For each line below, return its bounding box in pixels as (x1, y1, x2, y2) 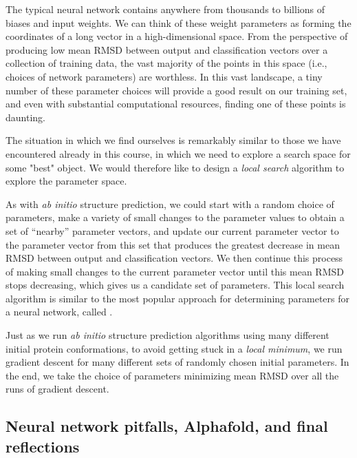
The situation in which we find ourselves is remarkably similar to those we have (6, 133, 341, 147)
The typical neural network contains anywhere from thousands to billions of (6, 2, 325, 16)
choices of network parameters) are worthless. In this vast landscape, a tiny (6, 69, 323, 83)
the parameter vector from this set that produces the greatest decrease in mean (6, 237, 340, 251)
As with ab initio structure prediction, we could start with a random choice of (6, 196, 334, 211)
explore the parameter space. (6, 174, 127, 188)
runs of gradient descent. (6, 382, 109, 396)
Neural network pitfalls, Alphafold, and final (6, 415, 328, 437)
